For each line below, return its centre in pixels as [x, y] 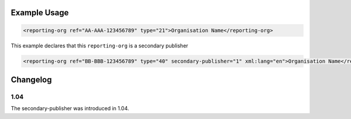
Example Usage [40, 13]
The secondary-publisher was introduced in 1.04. [70, 108]
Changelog [31, 79]
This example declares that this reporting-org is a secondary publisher [99, 45]
